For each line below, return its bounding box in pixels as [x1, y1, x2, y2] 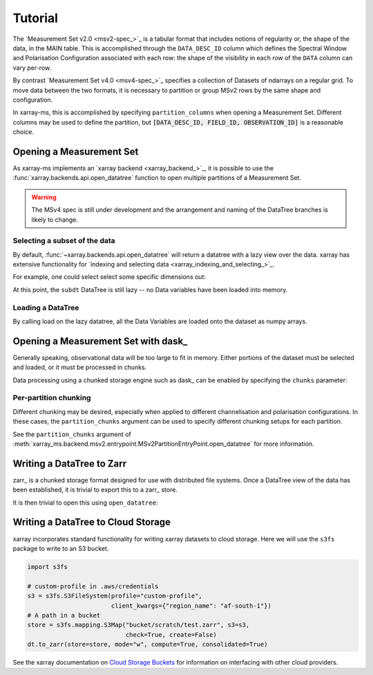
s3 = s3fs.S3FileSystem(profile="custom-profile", [27, 592, 203, 600]
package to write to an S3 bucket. [12, 544, 109, 552]
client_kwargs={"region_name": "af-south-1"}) [111, 602, 272, 609]
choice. [12, 128, 35, 136]
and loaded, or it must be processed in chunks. [12, 363, 147, 372]
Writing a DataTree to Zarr [12, 458, 127, 469]
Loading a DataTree [12, 303, 79, 312]
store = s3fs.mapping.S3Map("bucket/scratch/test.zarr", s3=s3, [27, 621, 250, 629]
